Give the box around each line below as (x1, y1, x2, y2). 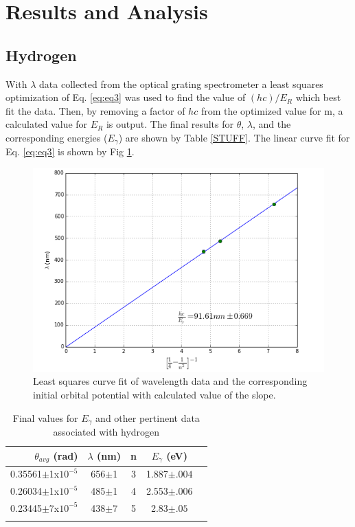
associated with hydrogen (53, 424, 160, 438)
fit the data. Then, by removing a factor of (5, 103, 185, 117)
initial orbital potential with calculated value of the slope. (33, 387, 276, 401)
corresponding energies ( (5, 130, 108, 144)
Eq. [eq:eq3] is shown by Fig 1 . (5, 144, 135, 159)
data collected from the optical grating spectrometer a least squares (39, 76, 323, 91)
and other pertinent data (95, 410, 200, 425)
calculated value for (5, 117, 88, 131)
